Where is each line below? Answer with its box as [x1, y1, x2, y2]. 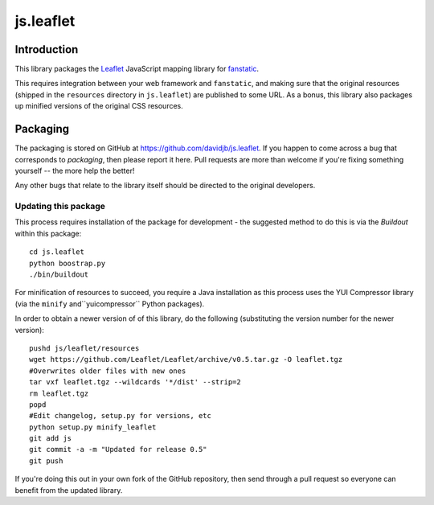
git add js [29, 434, 72, 443]
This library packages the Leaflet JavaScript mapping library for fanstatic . [14, 64, 260, 74]
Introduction [14, 43, 79, 56]
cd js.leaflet [29, 248, 84, 257]
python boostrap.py [29, 258, 106, 268]
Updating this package [14, 201, 106, 212]
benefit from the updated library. [14, 485, 123, 495]
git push [29, 456, 63, 466]
